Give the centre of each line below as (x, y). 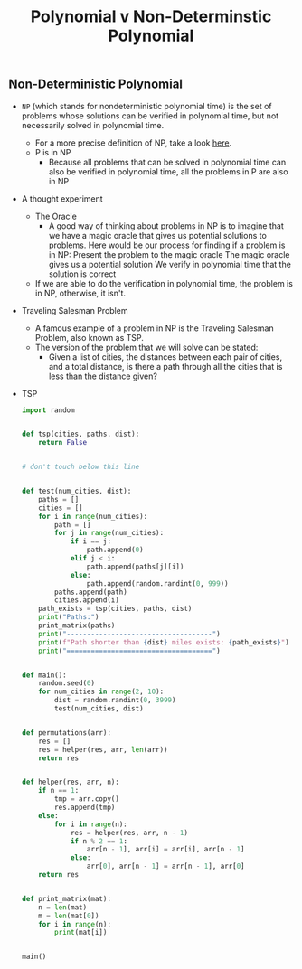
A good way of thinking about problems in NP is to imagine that (166, 226)
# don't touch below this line (80, 467)
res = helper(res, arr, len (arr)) (103, 749)
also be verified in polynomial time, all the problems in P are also (168, 171)
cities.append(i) (87, 600)
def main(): (44, 675)
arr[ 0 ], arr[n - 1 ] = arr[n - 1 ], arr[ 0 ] (165, 866)
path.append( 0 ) (115, 550)
